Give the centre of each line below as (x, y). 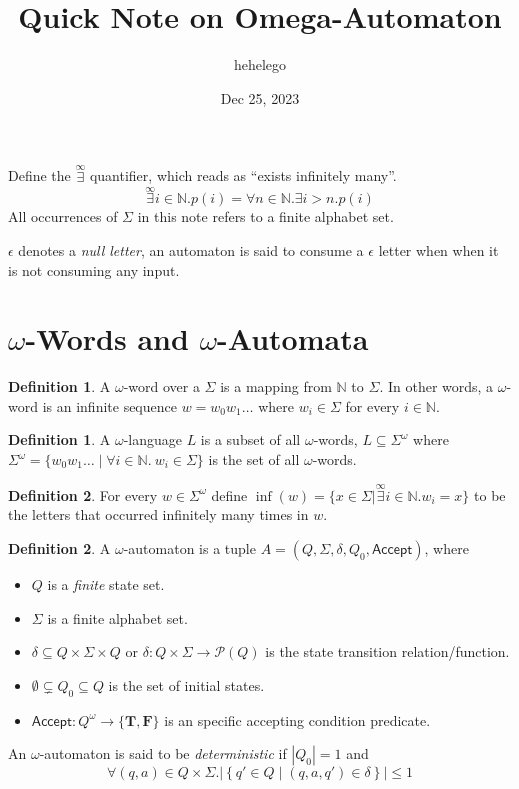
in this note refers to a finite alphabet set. (265, 216)
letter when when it (438, 249)
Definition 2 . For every (83, 494)
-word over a (161, 386)
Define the (39, 175)
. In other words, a (436, 386)
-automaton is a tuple (189, 548)
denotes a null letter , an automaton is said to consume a (191, 249)
